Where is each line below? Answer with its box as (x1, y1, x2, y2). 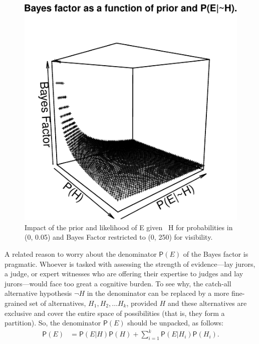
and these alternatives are (167, 298, 247, 308)
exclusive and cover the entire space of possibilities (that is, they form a (5, 307, 225, 318)
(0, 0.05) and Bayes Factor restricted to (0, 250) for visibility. (25, 232, 213, 242)
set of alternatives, (29, 298, 86, 308)
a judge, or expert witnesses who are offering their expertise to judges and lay (5, 268, 243, 279)
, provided (126, 298, 157, 308)
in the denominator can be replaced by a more (87, 288, 229, 298)
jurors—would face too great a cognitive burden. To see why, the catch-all (5, 278, 231, 288)
